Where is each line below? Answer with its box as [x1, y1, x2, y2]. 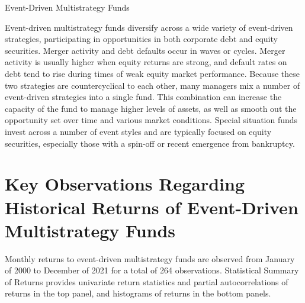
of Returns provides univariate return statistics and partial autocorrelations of [5, 275, 288, 288]
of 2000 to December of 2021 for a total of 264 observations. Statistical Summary [5, 264, 299, 276]
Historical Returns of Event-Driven [5, 195, 298, 219]
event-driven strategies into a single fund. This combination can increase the [5, 91, 282, 103]
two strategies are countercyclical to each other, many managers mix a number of [5, 79, 300, 91]
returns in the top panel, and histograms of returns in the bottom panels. [5, 287, 271, 299]
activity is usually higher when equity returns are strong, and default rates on [5, 56, 287, 68]
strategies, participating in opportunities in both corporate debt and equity [5, 33, 278, 45]
